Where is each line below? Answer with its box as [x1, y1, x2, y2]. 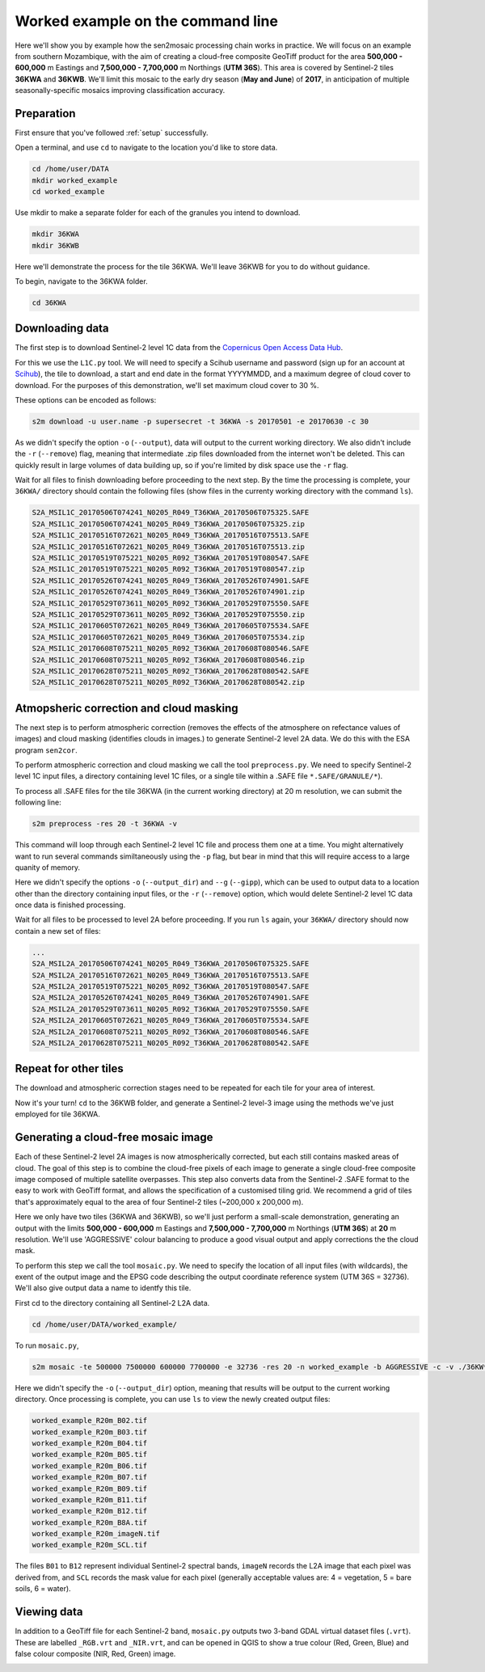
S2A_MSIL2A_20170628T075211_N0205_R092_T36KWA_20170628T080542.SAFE [32, 1038, 310, 1047]
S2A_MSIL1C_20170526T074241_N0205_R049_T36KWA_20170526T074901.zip [32, 587, 306, 597]
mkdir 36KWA [32, 230, 80, 239]
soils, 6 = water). [15, 1584, 72, 1594]
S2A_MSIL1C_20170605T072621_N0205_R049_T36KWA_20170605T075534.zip [32, 632, 306, 642]
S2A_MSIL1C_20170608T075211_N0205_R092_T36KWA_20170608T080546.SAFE [32, 644, 310, 653]
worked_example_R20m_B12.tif [32, 1506, 148, 1516]
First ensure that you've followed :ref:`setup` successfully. [15, 128, 209, 137]
